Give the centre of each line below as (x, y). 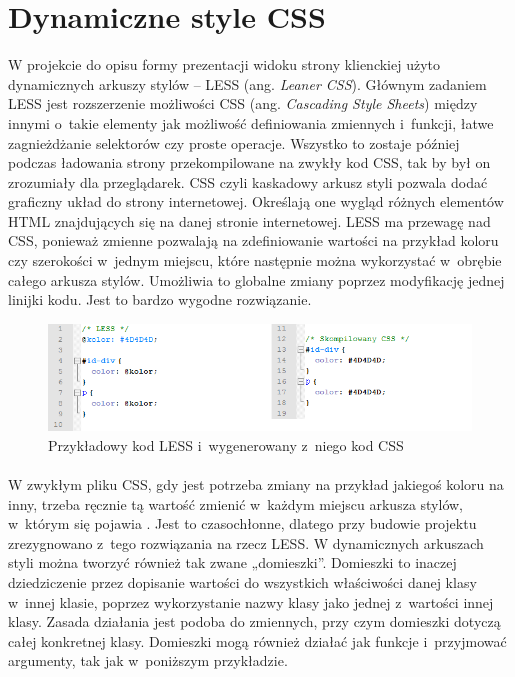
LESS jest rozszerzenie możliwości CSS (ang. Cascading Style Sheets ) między (243, 103)
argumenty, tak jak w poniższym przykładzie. (148, 660)
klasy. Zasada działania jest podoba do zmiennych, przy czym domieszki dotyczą (254, 621)
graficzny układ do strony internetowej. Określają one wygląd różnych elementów (256, 201)
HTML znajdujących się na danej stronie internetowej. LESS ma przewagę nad (249, 220)
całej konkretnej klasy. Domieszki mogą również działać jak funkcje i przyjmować (257, 640)
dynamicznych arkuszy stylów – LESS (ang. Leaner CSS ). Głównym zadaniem (247, 83)
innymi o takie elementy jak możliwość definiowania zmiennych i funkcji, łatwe (251, 122)
